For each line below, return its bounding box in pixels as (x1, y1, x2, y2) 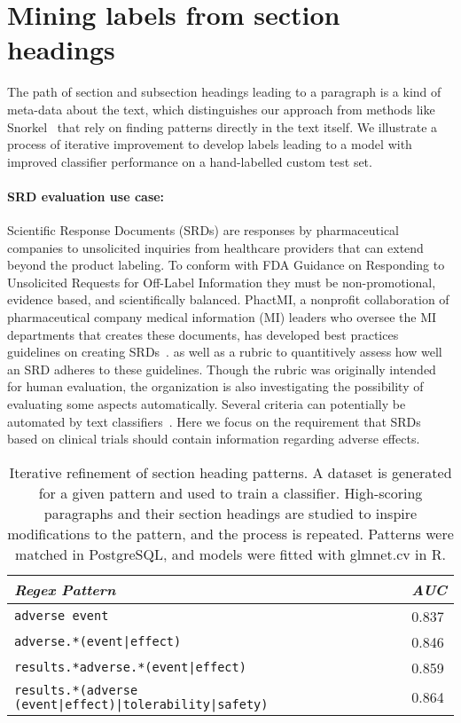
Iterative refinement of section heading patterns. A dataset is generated (9, 461, 452, 483)
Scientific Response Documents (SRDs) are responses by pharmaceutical (7, 221, 400, 240)
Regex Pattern (14, 578, 116, 600)
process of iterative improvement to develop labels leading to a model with (7, 135, 412, 153)
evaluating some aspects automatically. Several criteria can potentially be (7, 395, 406, 413)
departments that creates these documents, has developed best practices (7, 325, 399, 343)
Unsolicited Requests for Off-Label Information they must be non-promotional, (7, 272, 436, 291)
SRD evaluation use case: (7, 186, 165, 205)
